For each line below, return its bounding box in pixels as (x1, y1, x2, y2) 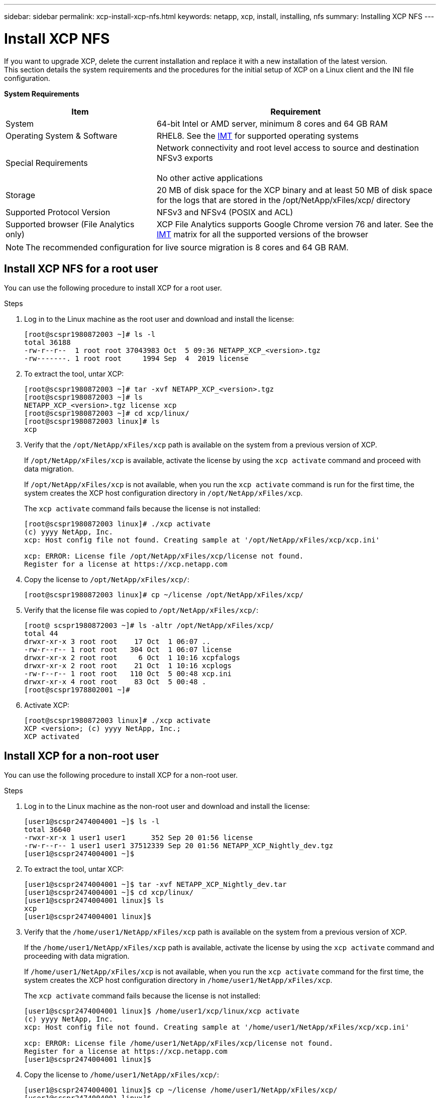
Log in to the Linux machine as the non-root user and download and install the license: (24, 802, 310, 811)
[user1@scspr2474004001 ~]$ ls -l (24, 817, 160, 826)
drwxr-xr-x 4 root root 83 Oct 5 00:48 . (24, 678, 206, 686)
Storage (6, 190, 36, 200)
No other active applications (156, 172, 263, 183)
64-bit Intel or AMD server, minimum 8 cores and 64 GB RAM (156, 118, 388, 129)
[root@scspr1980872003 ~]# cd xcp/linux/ (24, 409, 189, 418)
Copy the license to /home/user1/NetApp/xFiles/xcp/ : (24, 1070, 219, 1079)
